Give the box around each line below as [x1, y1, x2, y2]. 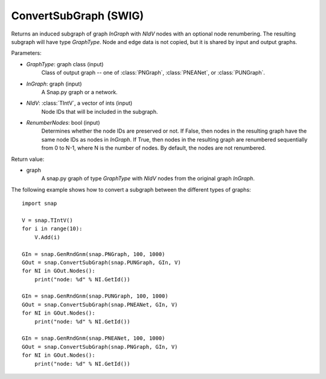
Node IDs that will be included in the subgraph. [41, 108, 158, 115]
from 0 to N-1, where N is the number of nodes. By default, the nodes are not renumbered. [41, 145, 266, 152]
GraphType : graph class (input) [26, 60, 104, 67]
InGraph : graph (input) [26, 80, 82, 87]
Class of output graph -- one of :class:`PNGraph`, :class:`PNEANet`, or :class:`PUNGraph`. [41, 69, 266, 77]
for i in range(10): [22, 225, 83, 232]
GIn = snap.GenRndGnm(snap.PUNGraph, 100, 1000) [22, 293, 168, 299]
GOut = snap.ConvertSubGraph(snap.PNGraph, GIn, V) [22, 343, 178, 350]
